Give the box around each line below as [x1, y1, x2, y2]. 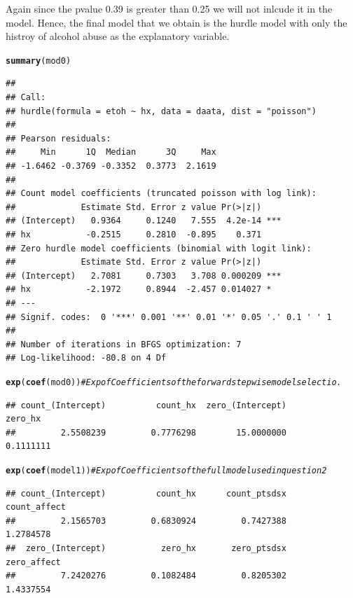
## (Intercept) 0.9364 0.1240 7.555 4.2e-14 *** [6, 216, 282, 226]
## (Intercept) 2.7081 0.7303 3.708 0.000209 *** [6, 270, 282, 281]
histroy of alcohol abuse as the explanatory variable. [6, 29, 230, 43]
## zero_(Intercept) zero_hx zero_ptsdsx [6, 543, 286, 553]
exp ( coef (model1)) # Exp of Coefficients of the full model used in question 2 [6, 465, 327, 475]
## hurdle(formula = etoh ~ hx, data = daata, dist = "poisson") [6, 106, 317, 116]
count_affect [6, 502, 66, 513]
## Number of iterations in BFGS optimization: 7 [6, 339, 242, 349]
